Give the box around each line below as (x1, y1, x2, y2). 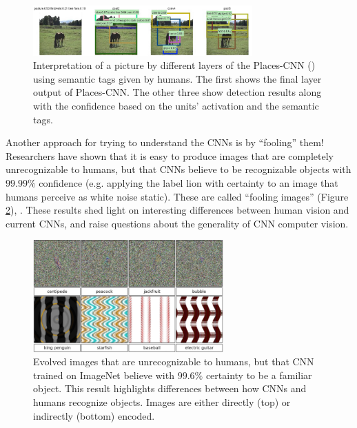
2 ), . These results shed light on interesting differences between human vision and (6, 203, 349, 217)
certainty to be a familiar (205, 367, 312, 382)
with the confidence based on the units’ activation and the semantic (33, 99, 319, 113)
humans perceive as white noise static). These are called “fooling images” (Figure (6, 189, 349, 203)
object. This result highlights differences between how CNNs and (33, 381, 307, 396)
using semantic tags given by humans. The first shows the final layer (33, 71, 322, 85)
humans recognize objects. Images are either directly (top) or (33, 395, 291, 409)
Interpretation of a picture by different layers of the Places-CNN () (33, 58, 316, 72)
